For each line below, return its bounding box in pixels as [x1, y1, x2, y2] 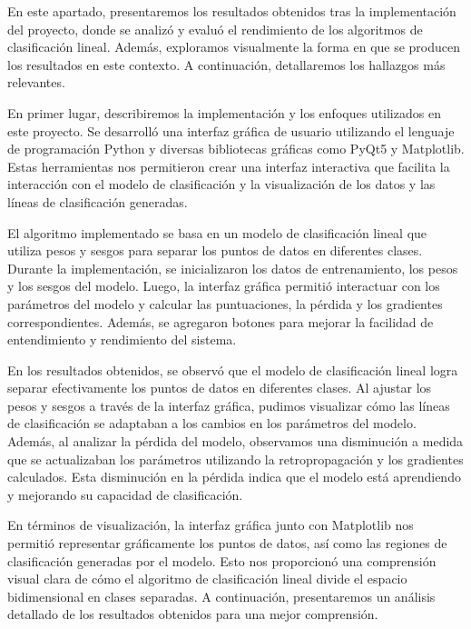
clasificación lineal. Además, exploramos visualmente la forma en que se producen [7, 37, 461, 56]
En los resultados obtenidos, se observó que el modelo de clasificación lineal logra [7, 360, 458, 379]
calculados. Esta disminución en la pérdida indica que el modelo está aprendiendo [7, 467, 461, 486]
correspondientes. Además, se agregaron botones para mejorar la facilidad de [7, 312, 434, 331]
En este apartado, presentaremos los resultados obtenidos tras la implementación [7, 2, 456, 20]
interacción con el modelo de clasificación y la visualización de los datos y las [7, 175, 436, 194]
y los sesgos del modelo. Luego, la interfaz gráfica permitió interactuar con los [7, 276, 440, 295]
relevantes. [7, 73, 65, 92]
